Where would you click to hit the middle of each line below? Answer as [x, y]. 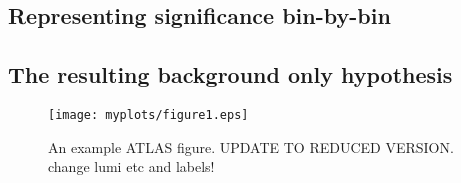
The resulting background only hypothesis [230, 74]
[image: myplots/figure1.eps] [148, 114]
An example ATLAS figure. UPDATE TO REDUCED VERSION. [251, 146]
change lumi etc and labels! [131, 166]
